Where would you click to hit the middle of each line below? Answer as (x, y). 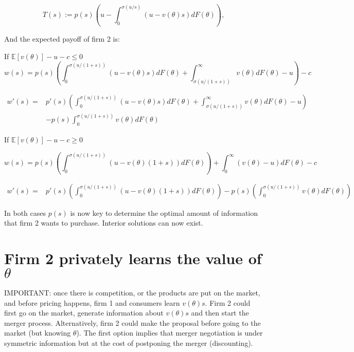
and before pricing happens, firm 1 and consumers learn (92, 302)
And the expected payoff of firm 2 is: (62, 38)
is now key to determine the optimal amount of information (164, 212)
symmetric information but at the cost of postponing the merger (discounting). (129, 343)
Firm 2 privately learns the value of (133, 258)
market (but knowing (38, 333)
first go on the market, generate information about (84, 313)
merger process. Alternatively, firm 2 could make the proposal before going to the (132, 322)
